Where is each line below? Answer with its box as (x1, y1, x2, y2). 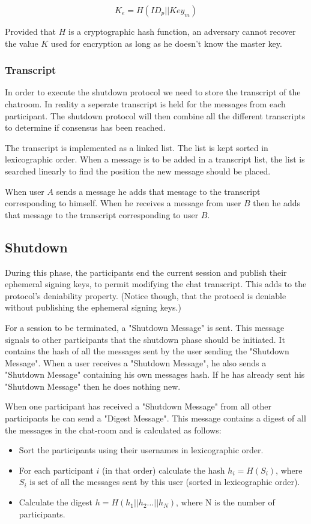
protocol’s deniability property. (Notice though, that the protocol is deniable (5, 289, 286, 302)
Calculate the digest (19, 496, 92, 508)
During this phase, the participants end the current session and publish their (5, 266, 287, 278)
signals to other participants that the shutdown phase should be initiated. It (5, 333, 285, 345)
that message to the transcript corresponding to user (5, 208, 199, 221)
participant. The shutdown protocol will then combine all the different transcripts (5, 109, 306, 122)
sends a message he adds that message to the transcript (56, 185, 261, 197)
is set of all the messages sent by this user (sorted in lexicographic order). (29, 475, 300, 488)
